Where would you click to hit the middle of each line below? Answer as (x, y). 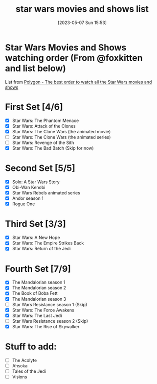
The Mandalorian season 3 (39, 299)
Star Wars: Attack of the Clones (44, 126)
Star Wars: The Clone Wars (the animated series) (61, 137)
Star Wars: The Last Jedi (37, 315)
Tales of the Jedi (29, 371)
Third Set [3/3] (35, 224)
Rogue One (23, 204)
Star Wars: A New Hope (36, 238)
